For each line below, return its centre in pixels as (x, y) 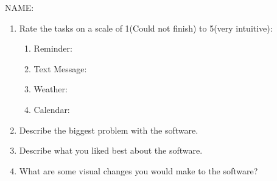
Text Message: (60, 68)
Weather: (51, 89)
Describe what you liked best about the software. (111, 150)
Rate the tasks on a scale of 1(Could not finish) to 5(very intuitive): (146, 28)
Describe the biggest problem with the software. (109, 130)
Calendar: (52, 109)
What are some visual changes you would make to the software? (138, 170)
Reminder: (53, 48)
